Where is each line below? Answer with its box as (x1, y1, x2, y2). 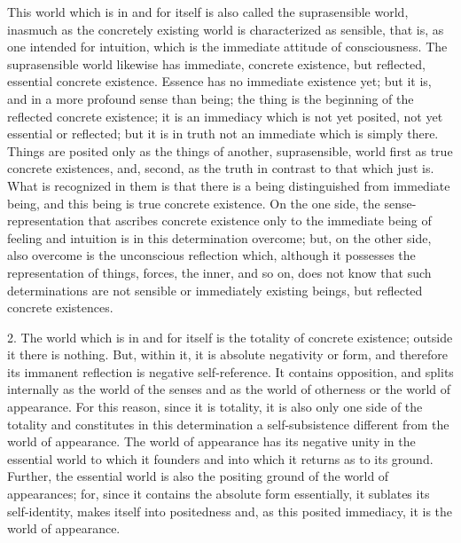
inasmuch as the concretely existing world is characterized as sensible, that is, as (7, 20, 444, 38)
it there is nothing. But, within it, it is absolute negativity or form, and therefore (7, 345, 448, 364)
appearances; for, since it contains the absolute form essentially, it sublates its (7, 484, 430, 503)
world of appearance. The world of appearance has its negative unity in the (7, 432, 416, 451)
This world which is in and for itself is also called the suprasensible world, (7, 3, 409, 20)
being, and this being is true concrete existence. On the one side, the (7, 193, 380, 212)
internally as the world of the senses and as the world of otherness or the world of (7, 380, 451, 398)
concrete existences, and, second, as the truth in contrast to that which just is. (7, 159, 434, 177)
